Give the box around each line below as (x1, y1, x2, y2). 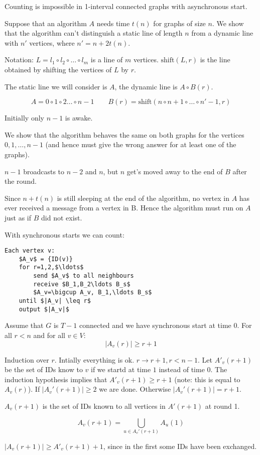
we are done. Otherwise (99, 384, 171, 394)
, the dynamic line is (114, 81, 178, 91)
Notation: (5, 54, 34, 65)
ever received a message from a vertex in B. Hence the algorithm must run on (5, 202, 243, 213)
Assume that (5, 320, 44, 330)
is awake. (65, 112, 93, 123)
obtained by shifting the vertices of (5, 64, 112, 74)
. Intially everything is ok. (54, 354, 135, 365)
